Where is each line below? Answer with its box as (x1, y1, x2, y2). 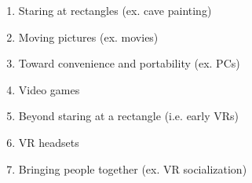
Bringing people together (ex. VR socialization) (18, 160, 247, 177)
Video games (18, 81, 80, 97)
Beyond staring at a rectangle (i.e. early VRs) (18, 108, 239, 124)
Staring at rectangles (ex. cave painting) (18, 2, 212, 18)
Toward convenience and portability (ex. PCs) (18, 55, 240, 71)
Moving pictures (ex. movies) (18, 28, 159, 45)
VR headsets (18, 134, 79, 150)
